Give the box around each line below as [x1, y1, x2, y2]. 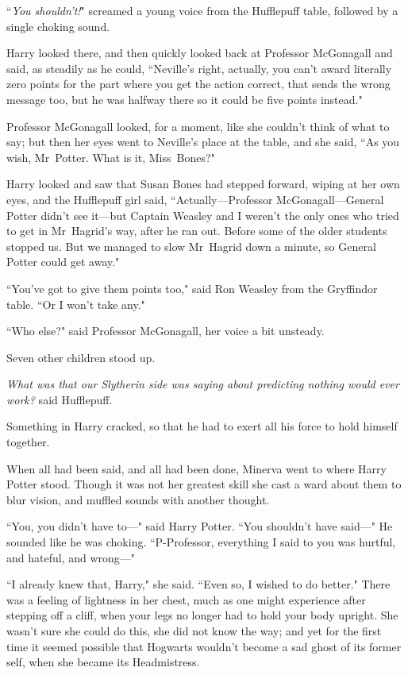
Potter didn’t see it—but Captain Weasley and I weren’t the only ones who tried [6, 206, 399, 223]
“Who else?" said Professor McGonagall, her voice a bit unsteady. [6, 322, 325, 339]
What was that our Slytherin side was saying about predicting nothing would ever [6, 376, 399, 392]
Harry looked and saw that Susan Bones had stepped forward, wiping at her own [6, 175, 400, 192]
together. [6, 434, 50, 450]
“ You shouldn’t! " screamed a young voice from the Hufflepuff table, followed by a [6, 2, 398, 18]
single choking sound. [6, 17, 110, 34]
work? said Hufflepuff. [6, 391, 113, 407]
